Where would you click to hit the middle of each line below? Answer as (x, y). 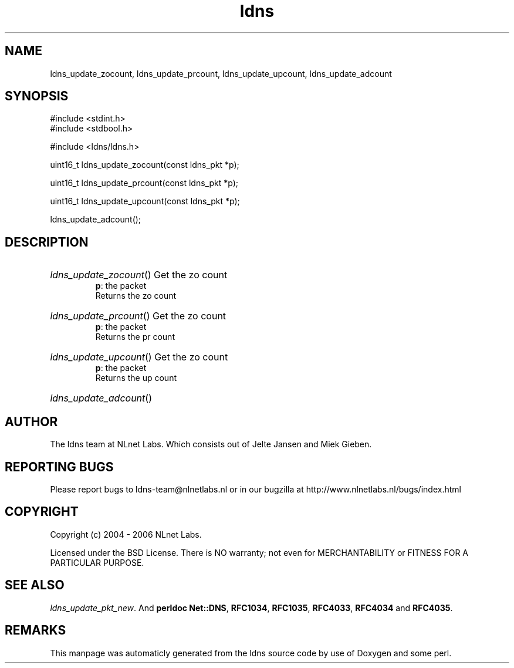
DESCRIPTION (47, 242)
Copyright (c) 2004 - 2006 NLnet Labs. (126, 534)
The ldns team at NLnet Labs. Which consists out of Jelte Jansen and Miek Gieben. (211, 444)
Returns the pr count (135, 337)
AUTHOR (31, 421)
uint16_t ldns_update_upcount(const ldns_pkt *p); (145, 201)
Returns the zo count (136, 296)
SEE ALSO (35, 585)
